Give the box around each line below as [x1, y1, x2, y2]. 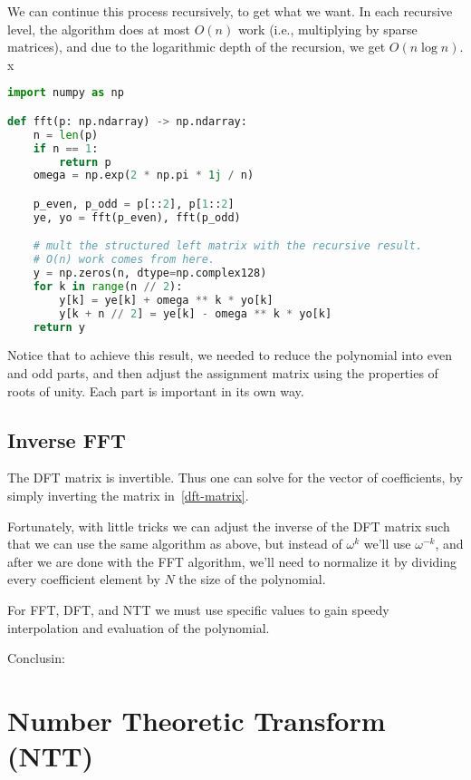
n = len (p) [33, 128, 99, 141]
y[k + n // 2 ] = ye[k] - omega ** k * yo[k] [59, 307, 332, 320]
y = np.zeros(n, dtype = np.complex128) [33, 267, 267, 280]
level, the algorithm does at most [7, 19, 191, 38]
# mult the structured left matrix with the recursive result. [33, 239, 423, 253]
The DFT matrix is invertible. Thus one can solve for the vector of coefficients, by [7, 468, 463, 487]
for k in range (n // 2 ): [33, 279, 183, 293]
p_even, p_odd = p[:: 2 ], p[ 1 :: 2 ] [33, 197, 235, 210]
